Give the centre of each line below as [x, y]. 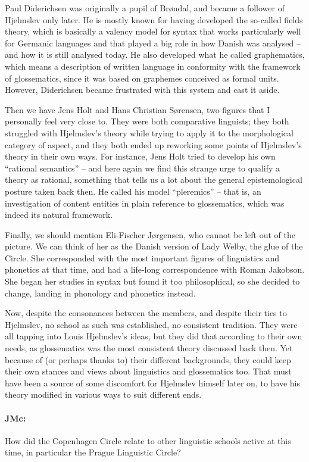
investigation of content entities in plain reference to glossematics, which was [145, 203]
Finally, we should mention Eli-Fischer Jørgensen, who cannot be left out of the [150, 234]
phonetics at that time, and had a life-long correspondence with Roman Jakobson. [155, 269]
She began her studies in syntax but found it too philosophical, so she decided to [152, 281]
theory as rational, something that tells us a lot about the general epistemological [154, 180]
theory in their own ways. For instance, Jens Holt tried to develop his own [140, 156]
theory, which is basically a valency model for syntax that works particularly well [153, 31]
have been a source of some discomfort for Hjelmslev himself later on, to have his [153, 383]
